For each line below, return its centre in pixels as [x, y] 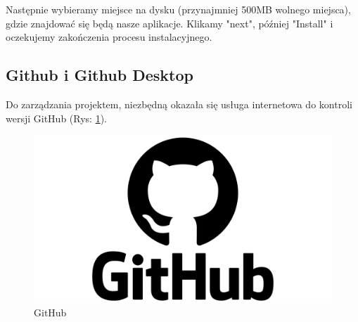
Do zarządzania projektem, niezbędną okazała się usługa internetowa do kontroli [179, 104]
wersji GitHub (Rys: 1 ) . [57, 118]
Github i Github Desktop [100, 75]
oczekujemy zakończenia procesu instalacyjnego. [109, 37]
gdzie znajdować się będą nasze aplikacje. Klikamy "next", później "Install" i [170, 23]
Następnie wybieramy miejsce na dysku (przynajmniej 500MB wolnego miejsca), [178, 9]
